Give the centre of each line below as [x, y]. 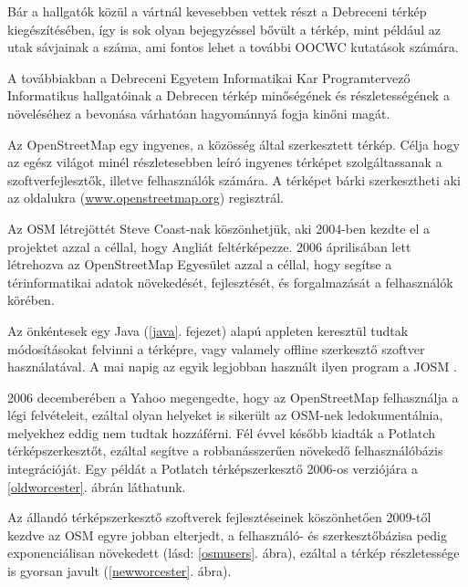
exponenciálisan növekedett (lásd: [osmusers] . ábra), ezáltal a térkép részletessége [234, 553]
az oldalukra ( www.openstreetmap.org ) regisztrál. [146, 198]
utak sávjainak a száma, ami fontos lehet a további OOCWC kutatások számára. [233, 47]
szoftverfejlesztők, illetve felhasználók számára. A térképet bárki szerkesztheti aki [234, 179]
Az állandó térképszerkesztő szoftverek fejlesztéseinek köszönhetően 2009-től [219, 517]
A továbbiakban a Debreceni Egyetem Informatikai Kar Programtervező [209, 77]
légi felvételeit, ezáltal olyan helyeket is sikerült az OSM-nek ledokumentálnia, [225, 415]
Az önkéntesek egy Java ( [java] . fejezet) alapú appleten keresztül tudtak [208, 330]
